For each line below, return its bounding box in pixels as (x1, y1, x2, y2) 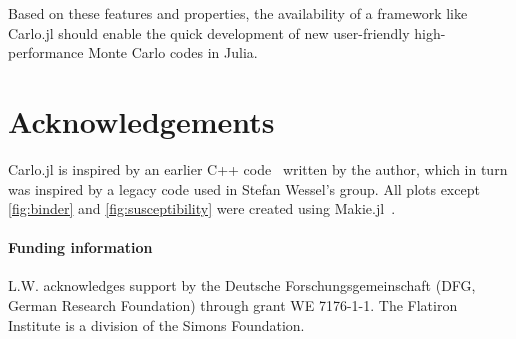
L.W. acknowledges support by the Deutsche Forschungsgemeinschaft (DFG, (8, 275, 476, 296)
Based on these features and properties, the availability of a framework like (8, 3, 468, 23)
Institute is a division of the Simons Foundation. (8, 314, 305, 335)
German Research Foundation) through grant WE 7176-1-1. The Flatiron (8, 295, 458, 316)
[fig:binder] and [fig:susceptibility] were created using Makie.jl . (8, 198, 396, 219)
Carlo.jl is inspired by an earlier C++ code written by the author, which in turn (8, 158, 508, 179)
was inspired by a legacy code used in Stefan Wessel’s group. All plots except (8, 178, 480, 199)
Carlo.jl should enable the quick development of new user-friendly (8, 22, 410, 43)
